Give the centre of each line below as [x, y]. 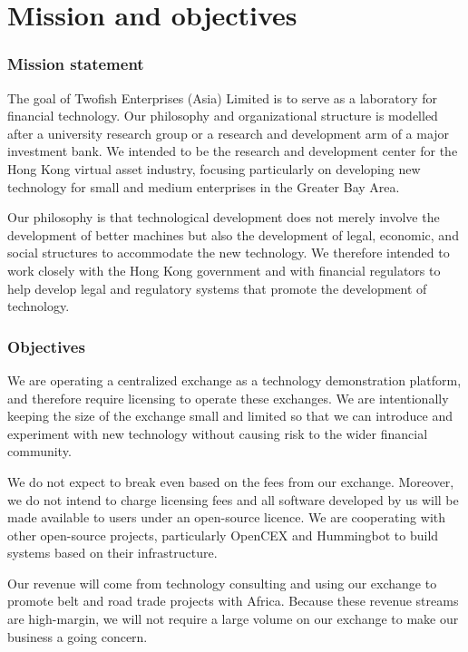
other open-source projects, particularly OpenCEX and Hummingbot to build [223, 535]
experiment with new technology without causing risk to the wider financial [218, 433]
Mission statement [76, 64]
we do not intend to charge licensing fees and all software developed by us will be [233, 499]
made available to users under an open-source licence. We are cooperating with [227, 517]
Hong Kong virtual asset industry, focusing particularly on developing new [214, 168]
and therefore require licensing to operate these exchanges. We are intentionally [228, 398]
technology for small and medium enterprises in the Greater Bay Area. [204, 186]
